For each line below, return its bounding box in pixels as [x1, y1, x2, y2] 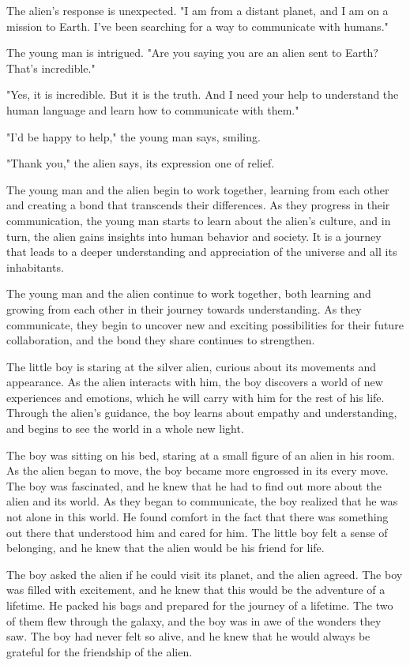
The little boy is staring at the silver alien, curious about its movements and [6, 358, 377, 374]
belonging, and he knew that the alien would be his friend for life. [6, 539, 325, 556]
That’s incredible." [6, 59, 96, 76]
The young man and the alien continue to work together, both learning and [6, 285, 371, 302]
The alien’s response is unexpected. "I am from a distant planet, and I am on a [6, 2, 389, 18]
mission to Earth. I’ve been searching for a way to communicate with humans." [6, 17, 389, 34]
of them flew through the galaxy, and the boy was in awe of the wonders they [6, 612, 382, 629]
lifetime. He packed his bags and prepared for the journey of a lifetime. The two [6, 597, 393, 613]
